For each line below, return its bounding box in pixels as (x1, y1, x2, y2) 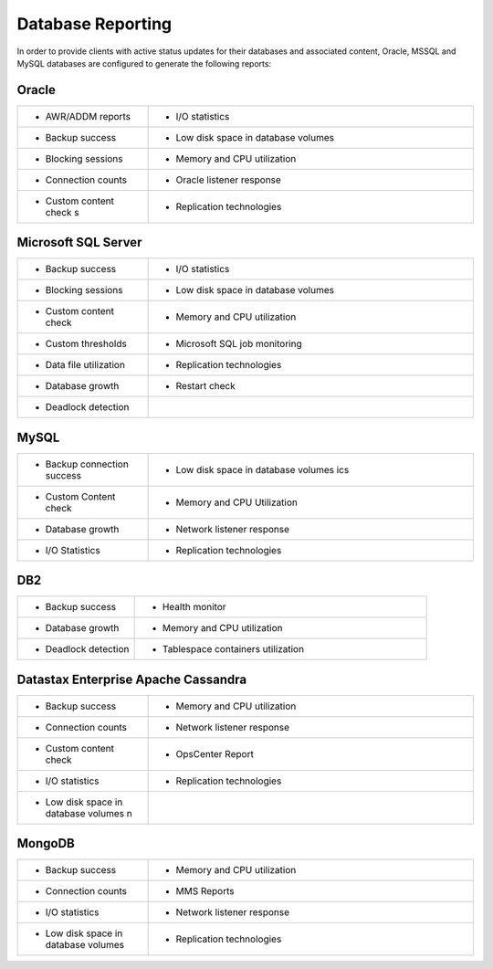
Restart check (175, 380, 236, 393)
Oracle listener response (175, 174, 282, 186)
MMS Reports (175, 885, 235, 898)
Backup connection (45, 458, 130, 470)
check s (45, 205, 79, 218)
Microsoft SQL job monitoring (175, 338, 302, 351)
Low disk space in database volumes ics (175, 463, 350, 476)
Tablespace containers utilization (162, 643, 305, 656)
